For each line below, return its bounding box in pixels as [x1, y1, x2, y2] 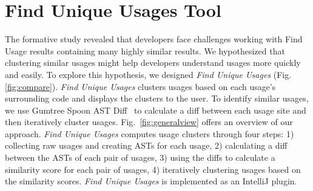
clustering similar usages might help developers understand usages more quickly [5, 56, 301, 69]
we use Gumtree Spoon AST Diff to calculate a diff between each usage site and [5, 103, 306, 116]
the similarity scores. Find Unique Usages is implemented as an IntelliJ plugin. [5, 175, 297, 187]
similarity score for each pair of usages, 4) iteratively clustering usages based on [5, 163, 301, 175]
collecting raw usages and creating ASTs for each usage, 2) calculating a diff [5, 139, 288, 152]
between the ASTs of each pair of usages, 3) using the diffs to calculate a [5, 151, 275, 164]
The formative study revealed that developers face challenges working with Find [5, 33, 303, 45]
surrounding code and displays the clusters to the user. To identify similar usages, [5, 92, 309, 105]
